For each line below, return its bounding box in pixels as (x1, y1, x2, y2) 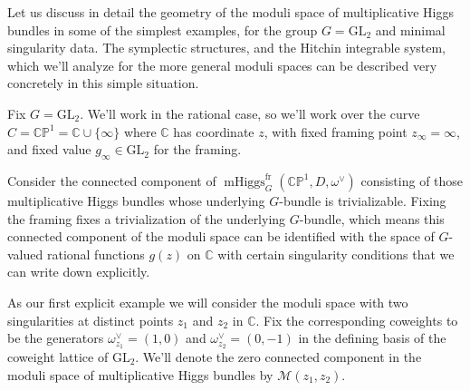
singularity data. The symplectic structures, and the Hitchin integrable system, (7, 38, 446, 57)
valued (7, 244, 43, 263)
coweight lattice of (7, 347, 109, 366)
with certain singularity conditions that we (217, 244, 455, 263)
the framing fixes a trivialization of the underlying (7, 209, 286, 228)
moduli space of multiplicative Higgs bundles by (7, 365, 273, 384)
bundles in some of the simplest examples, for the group (7, 20, 318, 39)
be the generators (7, 328, 104, 347)
